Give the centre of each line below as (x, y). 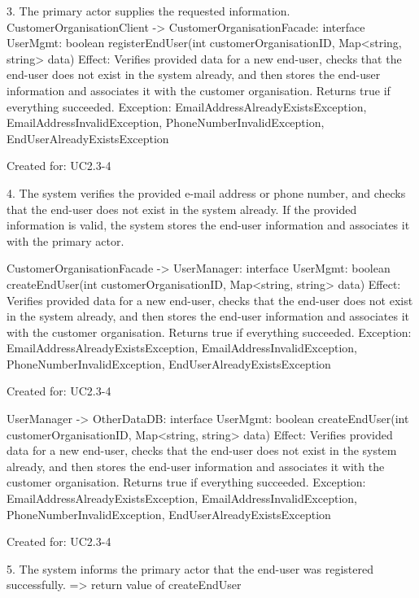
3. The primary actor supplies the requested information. (148, 11)
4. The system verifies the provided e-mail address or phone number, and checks (206, 192)
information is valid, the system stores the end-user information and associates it (208, 225)
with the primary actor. (65, 240)
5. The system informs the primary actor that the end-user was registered (190, 568)
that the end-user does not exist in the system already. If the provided (182, 209)
